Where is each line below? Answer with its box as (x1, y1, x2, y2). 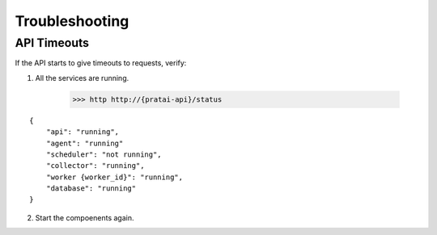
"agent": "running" (45, 138, 124, 148)
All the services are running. (35, 73, 129, 82)
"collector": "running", (45, 162, 145, 170)
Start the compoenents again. (35, 212, 134, 222)
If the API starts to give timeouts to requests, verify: (15, 58, 187, 68)
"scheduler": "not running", (45, 149, 162, 159)
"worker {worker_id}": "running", (45, 172, 184, 182)
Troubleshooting (15, 12, 129, 30)
